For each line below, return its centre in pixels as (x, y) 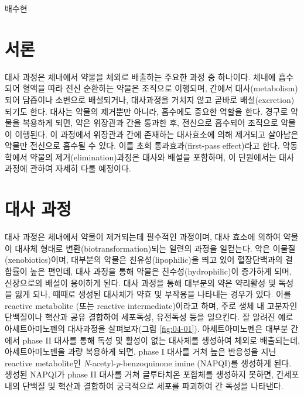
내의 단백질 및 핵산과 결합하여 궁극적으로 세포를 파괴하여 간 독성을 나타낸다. (144, 385)
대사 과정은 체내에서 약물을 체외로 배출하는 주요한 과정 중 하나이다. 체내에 (140, 76)
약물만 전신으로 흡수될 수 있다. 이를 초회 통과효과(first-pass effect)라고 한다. (142, 145)
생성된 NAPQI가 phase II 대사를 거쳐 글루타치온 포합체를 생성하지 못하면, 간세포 (152, 374)
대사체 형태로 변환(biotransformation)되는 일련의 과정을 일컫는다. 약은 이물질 (155, 248)
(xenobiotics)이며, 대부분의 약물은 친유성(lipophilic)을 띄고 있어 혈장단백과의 (144, 260)
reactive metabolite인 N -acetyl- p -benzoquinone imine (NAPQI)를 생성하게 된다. (148, 363)
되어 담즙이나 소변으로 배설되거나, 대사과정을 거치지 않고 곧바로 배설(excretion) (150, 99)
